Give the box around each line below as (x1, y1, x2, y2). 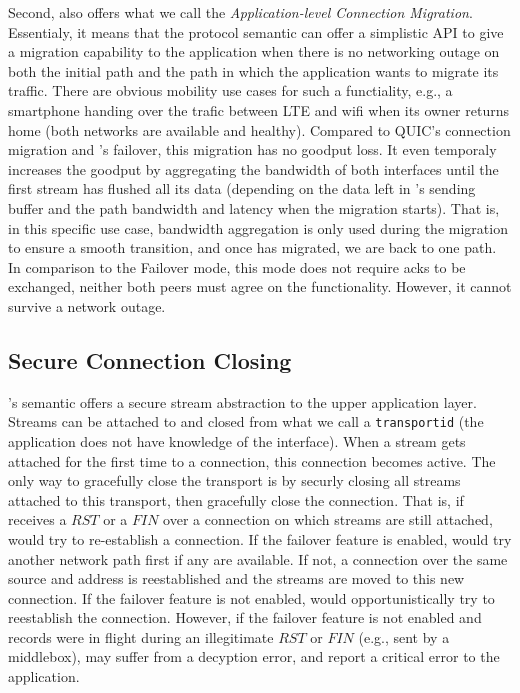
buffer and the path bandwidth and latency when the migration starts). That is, (8, 197, 500, 218)
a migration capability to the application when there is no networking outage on (8, 41, 500, 62)
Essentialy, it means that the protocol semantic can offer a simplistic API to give (8, 21, 504, 42)
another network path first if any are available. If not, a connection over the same (8, 548, 508, 569)
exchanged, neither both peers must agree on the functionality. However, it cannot (8, 276, 512, 297)
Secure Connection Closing (8, 344, 292, 375)
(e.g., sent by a (358, 626, 450, 647)
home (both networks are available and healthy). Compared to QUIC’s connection (8, 119, 511, 140)
